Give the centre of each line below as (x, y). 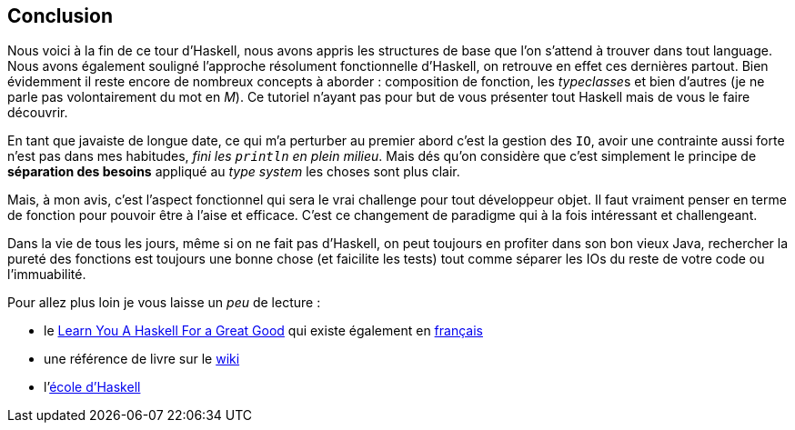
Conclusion (60, 16)
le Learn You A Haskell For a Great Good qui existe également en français (263, 331)
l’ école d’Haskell (92, 387)
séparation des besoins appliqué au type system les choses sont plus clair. (234, 172)
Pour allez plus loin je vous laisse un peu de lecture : (164, 303)
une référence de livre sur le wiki (142, 359)
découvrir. (38, 113)
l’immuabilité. (47, 275)
